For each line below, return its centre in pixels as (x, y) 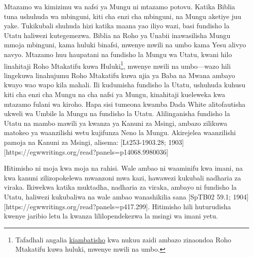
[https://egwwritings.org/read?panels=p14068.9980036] (86, 151)
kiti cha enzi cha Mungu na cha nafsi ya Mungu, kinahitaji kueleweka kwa (115, 94)
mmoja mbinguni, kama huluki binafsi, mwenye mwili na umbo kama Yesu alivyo (125, 45)
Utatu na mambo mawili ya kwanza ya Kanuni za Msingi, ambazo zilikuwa (116, 123)
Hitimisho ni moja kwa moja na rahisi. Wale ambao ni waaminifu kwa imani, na (123, 168)
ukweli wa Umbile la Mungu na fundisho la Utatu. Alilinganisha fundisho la (117, 113)
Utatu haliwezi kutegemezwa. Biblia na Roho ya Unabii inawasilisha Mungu (117, 35)
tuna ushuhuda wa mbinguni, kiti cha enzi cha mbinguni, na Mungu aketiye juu (123, 16)
